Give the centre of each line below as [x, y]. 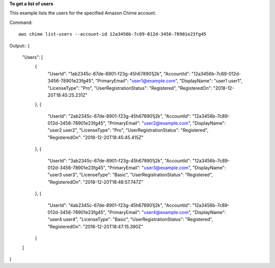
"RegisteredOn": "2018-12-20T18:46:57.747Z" [95, 182]
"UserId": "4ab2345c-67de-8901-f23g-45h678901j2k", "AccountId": [119, 205]
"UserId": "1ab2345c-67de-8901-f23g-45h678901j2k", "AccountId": [119, 73]
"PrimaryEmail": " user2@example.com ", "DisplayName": [167, 123]
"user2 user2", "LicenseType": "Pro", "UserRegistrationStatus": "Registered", [128, 130]
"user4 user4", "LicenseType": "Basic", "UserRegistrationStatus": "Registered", [130, 220]
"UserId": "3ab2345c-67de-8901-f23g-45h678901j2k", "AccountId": [119, 160]
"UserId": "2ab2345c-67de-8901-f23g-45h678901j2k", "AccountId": [119, 116]
